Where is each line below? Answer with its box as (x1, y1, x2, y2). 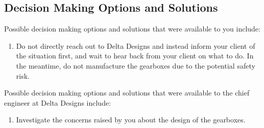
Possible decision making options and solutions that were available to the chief (4, 87, 250, 98)
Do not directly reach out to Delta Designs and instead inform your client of (16, 40, 255, 51)
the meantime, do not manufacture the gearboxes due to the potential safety (16, 60, 255, 71)
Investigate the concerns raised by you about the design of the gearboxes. (16, 114, 246, 125)
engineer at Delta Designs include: (4, 97, 111, 108)
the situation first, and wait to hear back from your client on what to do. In (16, 50, 254, 61)
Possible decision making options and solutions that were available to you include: (4, 23, 260, 34)
